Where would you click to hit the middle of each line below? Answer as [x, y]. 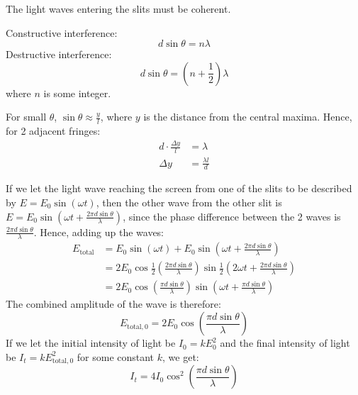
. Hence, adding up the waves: [99, 232]
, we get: [181, 356]
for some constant [116, 356]
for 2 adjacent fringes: [53, 131]
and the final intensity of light [285, 343]
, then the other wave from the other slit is [189, 202]
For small [26, 117]
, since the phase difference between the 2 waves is [232, 216]
